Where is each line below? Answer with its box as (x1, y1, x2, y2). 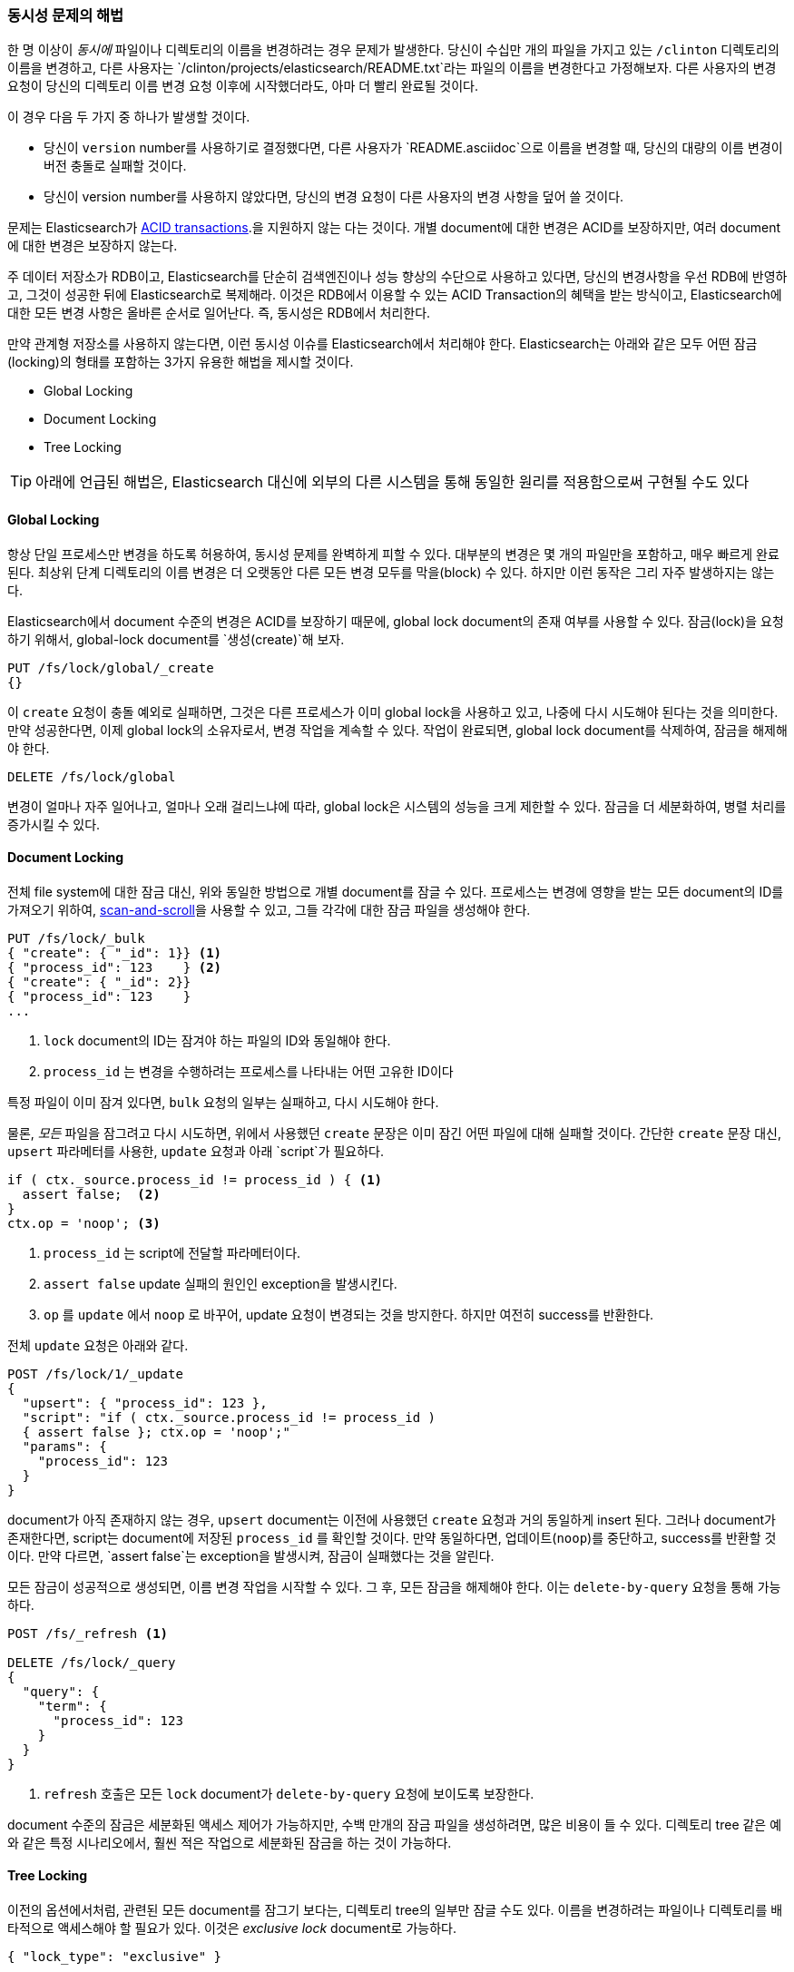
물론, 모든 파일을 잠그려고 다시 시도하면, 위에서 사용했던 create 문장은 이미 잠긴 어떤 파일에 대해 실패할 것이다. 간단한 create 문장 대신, (7, 1124, 781, 1141)
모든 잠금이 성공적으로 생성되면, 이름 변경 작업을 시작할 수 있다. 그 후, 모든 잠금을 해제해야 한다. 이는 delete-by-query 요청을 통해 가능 (7, 1578, 781, 1594)
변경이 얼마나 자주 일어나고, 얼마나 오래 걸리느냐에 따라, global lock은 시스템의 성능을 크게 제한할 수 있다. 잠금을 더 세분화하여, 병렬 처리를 (7, 798, 787, 814)
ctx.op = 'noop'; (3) (7, 1215, 161, 1231)
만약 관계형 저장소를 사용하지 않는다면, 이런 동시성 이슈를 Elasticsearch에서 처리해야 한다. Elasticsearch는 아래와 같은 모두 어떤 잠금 (7, 336, 758, 352)
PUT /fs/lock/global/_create (7, 660, 214, 675)
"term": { (37, 1698, 107, 1713)
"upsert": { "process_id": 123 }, (22, 1395, 268, 1410)
